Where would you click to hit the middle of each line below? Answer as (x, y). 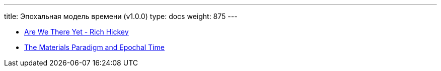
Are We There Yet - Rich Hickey (77, 32)
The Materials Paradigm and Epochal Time (94, 47)
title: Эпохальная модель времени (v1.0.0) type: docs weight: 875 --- (121, 16)
